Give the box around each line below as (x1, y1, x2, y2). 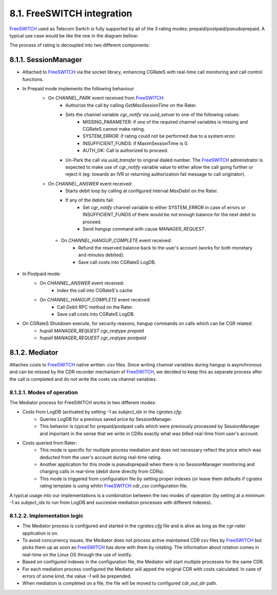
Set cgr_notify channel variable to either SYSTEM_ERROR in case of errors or (83, 204, 246, 210)
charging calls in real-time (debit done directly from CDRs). (39, 468, 165, 475)
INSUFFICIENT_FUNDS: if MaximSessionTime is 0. (83, 140, 189, 146)
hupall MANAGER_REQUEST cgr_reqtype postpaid (39, 335, 146, 341)
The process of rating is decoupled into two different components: (9, 42, 150, 48)
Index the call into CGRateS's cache (57, 287, 133, 293)
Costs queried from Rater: (22, 440, 77, 446)
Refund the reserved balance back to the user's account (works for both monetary (78, 244, 253, 251)
